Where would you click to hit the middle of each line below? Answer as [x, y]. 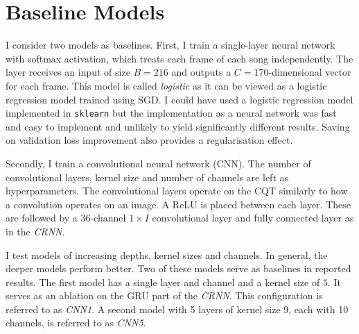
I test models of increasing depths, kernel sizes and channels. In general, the [167, 254]
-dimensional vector [310, 72]
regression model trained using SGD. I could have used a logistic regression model [179, 99]
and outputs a [201, 72]
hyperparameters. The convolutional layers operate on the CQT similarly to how [177, 191]
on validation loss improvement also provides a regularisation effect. [149, 140]
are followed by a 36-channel [66, 218]
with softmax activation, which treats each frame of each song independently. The [179, 58]
